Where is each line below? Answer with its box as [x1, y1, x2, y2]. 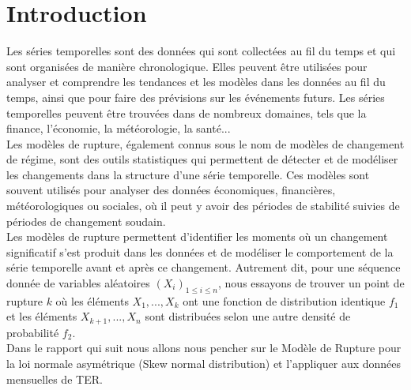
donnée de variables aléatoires [6, 275, 150, 291]
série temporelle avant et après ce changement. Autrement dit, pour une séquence [6, 259, 401, 276]
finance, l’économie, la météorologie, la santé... [6, 120, 231, 137]
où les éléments [55, 292, 129, 309]
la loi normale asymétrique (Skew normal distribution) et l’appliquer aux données [6, 355, 402, 372]
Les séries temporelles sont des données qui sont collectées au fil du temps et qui [6, 43, 396, 59]
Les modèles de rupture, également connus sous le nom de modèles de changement [6, 135, 405, 152]
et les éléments [6, 308, 77, 324]
